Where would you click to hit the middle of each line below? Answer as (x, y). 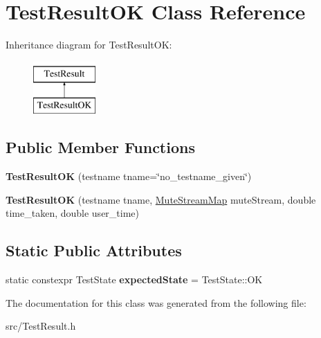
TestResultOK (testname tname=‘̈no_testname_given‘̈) (129, 176)
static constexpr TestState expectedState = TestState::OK (134, 279)
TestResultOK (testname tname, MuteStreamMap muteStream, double (161, 199)
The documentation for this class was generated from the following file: (156, 302)
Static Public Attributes (94, 250)
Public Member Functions (100, 147)
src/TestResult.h (41, 326)
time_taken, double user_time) (73, 213)
